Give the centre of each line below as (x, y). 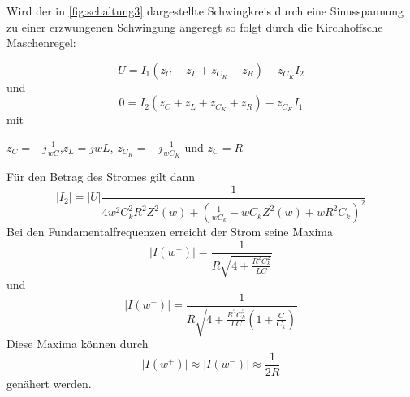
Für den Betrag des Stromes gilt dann (101, 177)
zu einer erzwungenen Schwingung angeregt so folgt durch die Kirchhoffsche (195, 26)
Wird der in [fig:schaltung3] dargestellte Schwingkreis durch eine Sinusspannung (205, 11)
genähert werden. (49, 383)
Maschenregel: (41, 43)
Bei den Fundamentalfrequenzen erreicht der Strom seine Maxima (170, 232)
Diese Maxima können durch (78, 344)
